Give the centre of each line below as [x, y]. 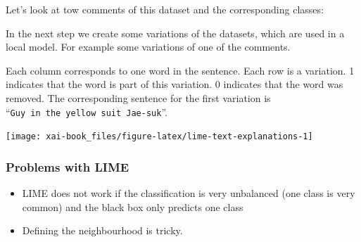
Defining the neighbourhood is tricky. [102, 230]
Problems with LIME [68, 166]
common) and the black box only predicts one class [133, 206]
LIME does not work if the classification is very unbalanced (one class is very [189, 193]
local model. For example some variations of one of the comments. [148, 47]
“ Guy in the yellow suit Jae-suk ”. [87, 112]
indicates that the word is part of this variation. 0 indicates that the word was [175, 84]
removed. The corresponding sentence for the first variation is [138, 97]
